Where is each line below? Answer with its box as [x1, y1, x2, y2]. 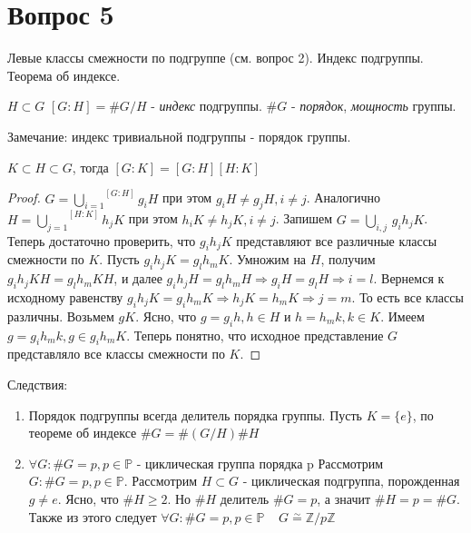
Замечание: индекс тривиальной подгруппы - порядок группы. [7, 126, 351, 145]
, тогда [72, 157, 109, 176]
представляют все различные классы [236, 231, 437, 250]
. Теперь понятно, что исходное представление [126, 325, 384, 344]
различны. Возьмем [7, 306, 114, 325]
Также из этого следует [28, 507, 157, 526]
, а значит [317, 489, 371, 508]
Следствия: [7, 374, 68, 393]
